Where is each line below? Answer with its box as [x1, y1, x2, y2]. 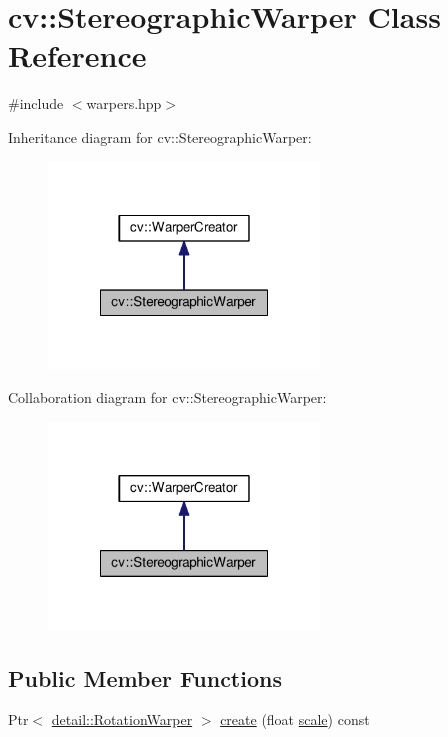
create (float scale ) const [220, 709, 370, 730]
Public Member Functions [8, 662, 282, 693]
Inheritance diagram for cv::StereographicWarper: [8, 126, 312, 147]
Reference [8, 35, 147, 76]
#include [8, 93, 64, 114]
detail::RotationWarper [51, 709, 193, 730]
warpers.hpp [86, 93, 162, 114]
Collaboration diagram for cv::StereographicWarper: [8, 387, 327, 408]
